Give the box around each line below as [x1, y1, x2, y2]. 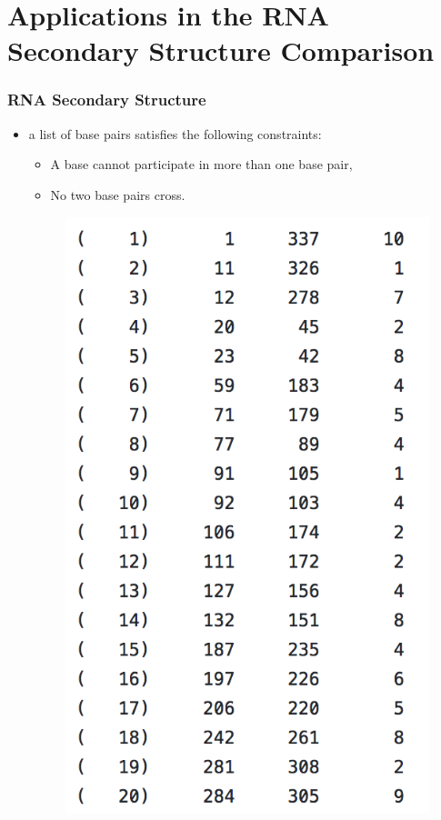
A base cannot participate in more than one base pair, [50, 155, 353, 174]
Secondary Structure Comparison [7, 32, 435, 69]
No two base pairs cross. [50, 185, 185, 204]
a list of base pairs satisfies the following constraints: [28, 124, 322, 143]
